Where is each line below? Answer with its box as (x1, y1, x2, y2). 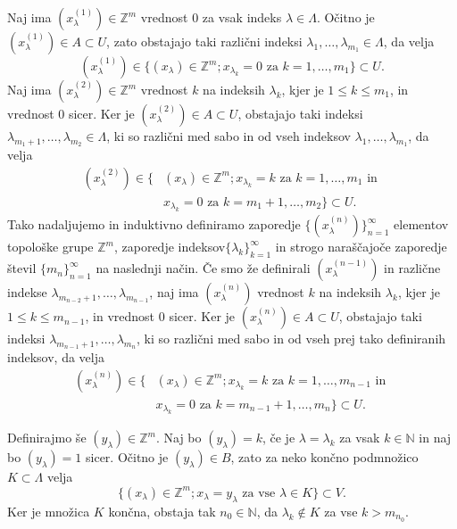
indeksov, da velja (7, 348, 104, 367)
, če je (262, 428, 295, 447)
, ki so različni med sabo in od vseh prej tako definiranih (136, 329, 446, 348)
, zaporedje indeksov (113, 237, 226, 256)
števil (7, 259, 37, 277)
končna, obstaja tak (108, 501, 216, 520)
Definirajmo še (7, 428, 87, 447)
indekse (7, 283, 47, 302)
